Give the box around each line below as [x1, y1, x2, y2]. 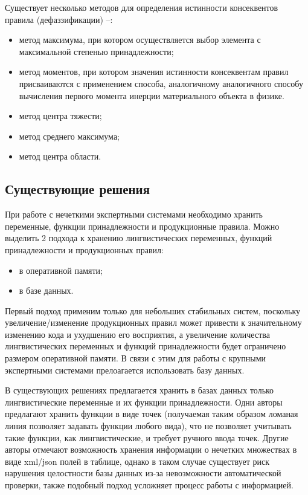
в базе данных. [19, 284, 74, 297]
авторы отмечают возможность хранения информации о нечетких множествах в [5, 443, 297, 456]
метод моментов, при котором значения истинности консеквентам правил [19, 65, 289, 78]
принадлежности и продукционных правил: [5, 243, 164, 256]
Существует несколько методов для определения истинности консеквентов [5, 1, 278, 13]
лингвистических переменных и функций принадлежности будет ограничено [5, 340, 286, 352]
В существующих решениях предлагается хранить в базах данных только [5, 384, 274, 396]
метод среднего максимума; [19, 129, 120, 142]
